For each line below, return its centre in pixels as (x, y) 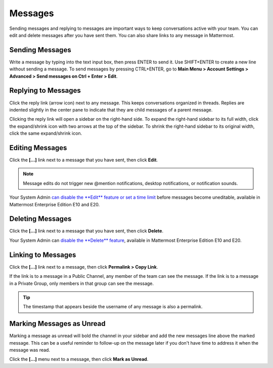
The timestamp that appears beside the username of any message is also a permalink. (113, 307)
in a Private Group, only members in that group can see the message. (82, 283)
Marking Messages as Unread (57, 324)
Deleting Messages (40, 219)
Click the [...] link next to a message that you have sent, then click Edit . (84, 160)
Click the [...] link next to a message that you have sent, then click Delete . (86, 231)
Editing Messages (38, 148)
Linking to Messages (43, 255)
